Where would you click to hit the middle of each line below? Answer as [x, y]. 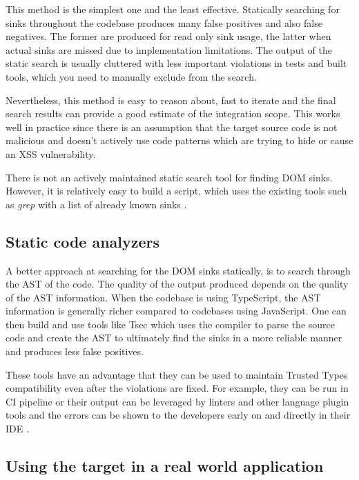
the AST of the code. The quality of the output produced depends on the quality [177, 284]
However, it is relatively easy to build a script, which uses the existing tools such [176, 191]
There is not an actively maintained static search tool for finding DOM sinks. [169, 177]
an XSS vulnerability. [51, 153]
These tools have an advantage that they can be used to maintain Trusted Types [177, 374]
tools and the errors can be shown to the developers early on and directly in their [178, 415]
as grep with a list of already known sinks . [96, 204]
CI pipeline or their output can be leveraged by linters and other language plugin [177, 401]
